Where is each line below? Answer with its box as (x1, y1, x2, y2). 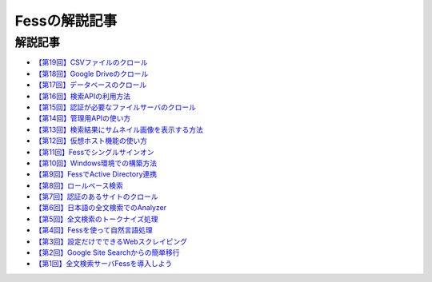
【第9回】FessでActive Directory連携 (34, 169, 158, 179)
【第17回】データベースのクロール (34, 80, 147, 89)
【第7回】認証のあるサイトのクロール (34, 192, 158, 201)
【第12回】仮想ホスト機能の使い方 (34, 136, 148, 145)
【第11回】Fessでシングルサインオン (34, 147, 155, 157)
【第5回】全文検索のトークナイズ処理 (34, 214, 158, 224)
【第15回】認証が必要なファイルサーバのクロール (34, 102, 196, 112)
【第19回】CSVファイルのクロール (34, 58, 148, 67)
